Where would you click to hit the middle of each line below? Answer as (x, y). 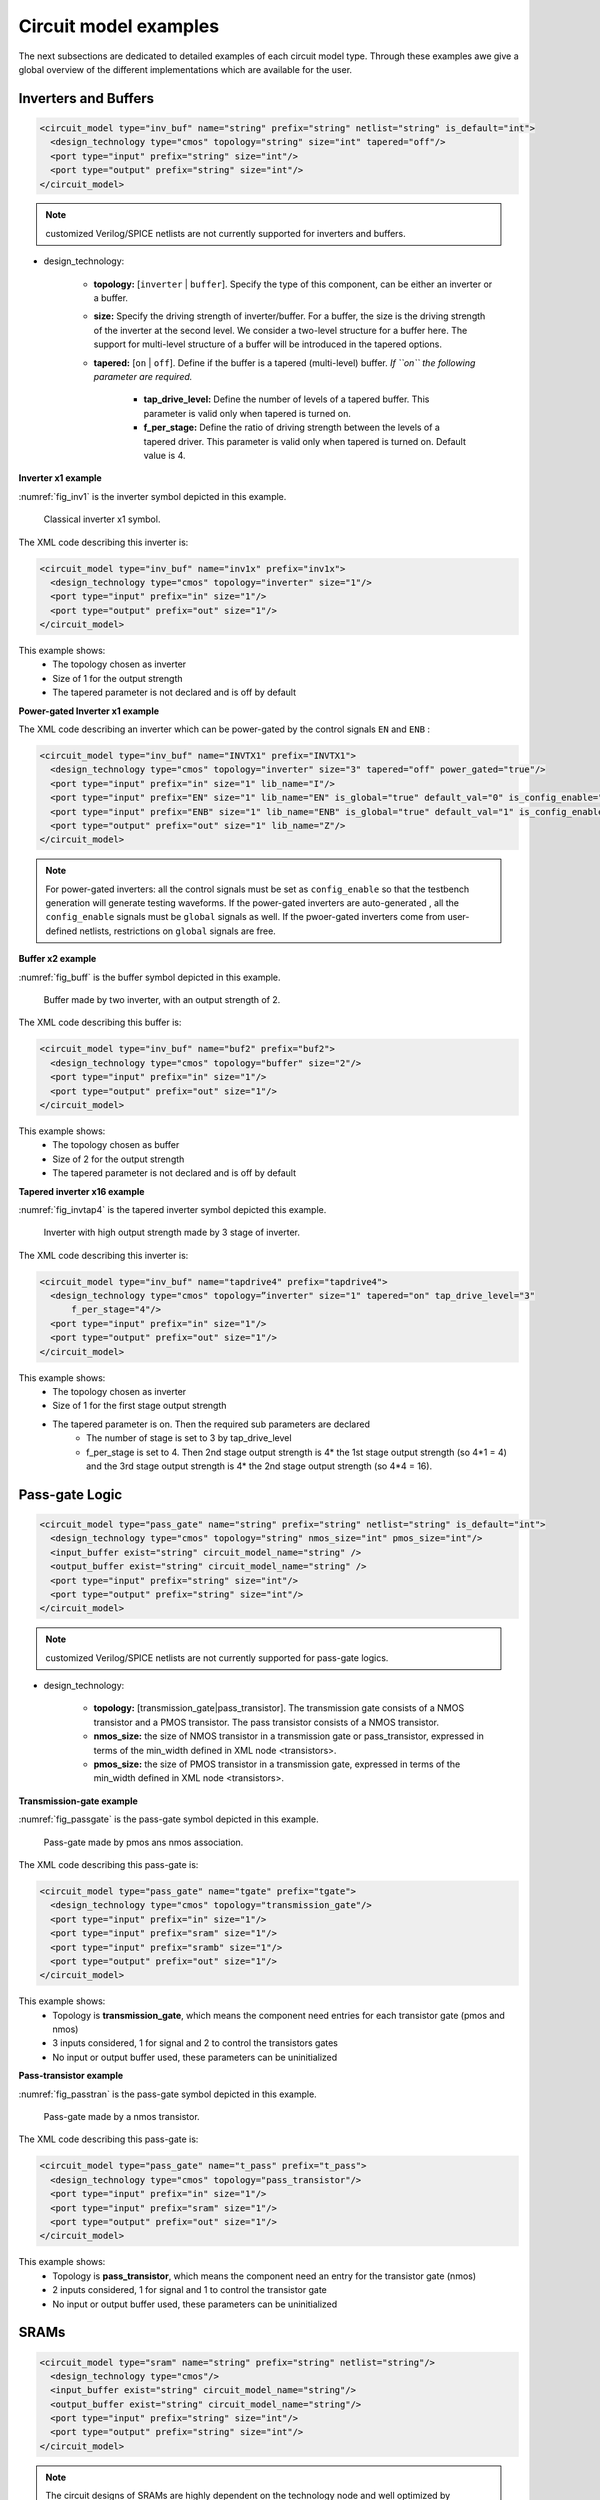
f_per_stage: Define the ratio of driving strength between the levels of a (291, 427)
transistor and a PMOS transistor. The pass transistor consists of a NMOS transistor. (266, 1722)
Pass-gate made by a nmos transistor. (121, 2117)
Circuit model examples (119, 26)
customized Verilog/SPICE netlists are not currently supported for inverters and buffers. (226, 233)
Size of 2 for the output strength (118, 1159)
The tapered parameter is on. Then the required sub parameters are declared (211, 1424)
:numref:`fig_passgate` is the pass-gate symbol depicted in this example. (168, 1819)
